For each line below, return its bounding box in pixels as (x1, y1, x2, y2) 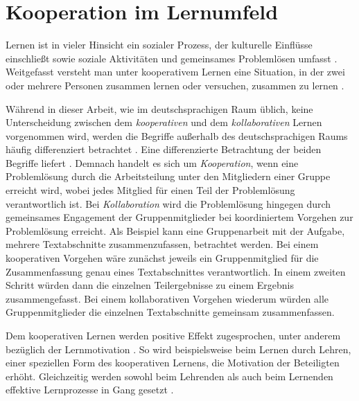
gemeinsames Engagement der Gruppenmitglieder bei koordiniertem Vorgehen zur (6, 210, 353, 224)
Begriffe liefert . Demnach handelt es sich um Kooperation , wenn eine (6, 155, 299, 170)
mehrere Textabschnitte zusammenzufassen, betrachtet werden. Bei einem (6, 237, 319, 251)
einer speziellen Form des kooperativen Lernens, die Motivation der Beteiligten (6, 355, 340, 370)
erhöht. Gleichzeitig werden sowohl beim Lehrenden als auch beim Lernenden (6, 368, 333, 383)
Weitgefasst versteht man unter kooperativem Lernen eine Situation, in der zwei (6, 64, 345, 79)
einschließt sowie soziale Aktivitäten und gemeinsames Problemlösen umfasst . (6, 51, 338, 65)
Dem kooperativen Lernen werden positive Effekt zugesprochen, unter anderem (6, 328, 341, 342)
